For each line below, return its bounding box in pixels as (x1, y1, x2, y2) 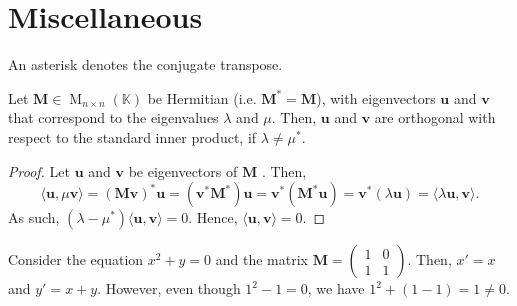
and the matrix (215, 249, 308, 270)
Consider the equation (8, 249, 144, 270)
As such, (8, 207, 60, 228)
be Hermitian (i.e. (147, 87, 257, 108)
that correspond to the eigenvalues (8, 107, 219, 128)
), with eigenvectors (316, 87, 436, 108)
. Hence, (188, 207, 238, 228)
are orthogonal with (374, 107, 496, 128)
